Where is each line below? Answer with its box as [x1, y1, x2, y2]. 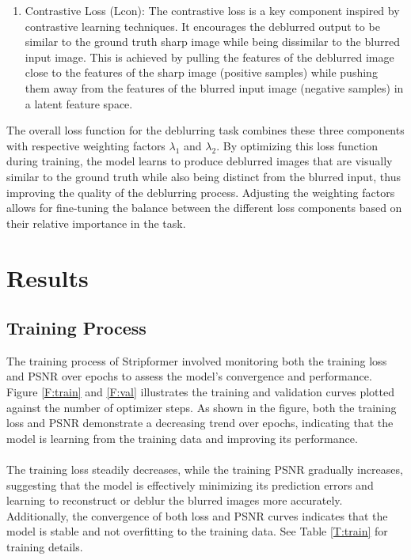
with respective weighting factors [6, 137, 166, 153]
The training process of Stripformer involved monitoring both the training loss [6, 352, 387, 369]
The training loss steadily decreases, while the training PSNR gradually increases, [6, 461, 403, 478]
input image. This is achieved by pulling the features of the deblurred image [25, 48, 394, 65]
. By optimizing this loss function [216, 137, 379, 153]
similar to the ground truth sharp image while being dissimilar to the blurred [25, 33, 400, 50]
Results [6, 261, 89, 293]
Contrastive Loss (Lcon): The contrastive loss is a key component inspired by [25, 2, 400, 18]
